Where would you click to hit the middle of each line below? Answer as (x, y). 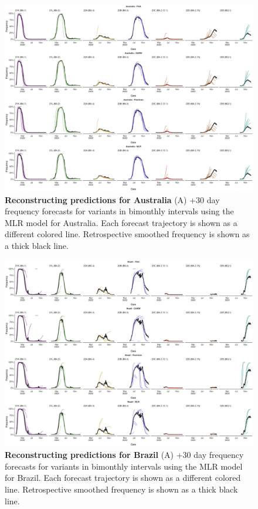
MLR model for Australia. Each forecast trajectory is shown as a (121, 222)
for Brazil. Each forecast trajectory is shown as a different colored (123, 478)
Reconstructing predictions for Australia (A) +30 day (112, 199)
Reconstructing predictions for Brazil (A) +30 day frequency (124, 455)
